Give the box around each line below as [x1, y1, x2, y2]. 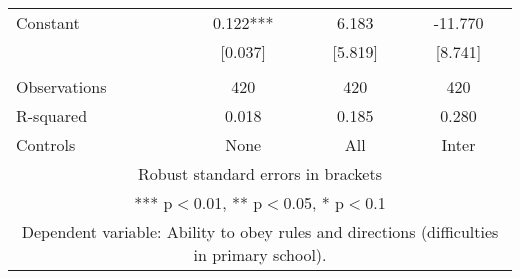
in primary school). [193, 243, 327, 266]
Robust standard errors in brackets [138, 162, 382, 185]
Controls [16, 133, 76, 156]
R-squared [16, 104, 88, 127]
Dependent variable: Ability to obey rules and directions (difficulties [21, 220, 499, 243]
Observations [16, 75, 107, 98]
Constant [16, 11, 80, 34]
